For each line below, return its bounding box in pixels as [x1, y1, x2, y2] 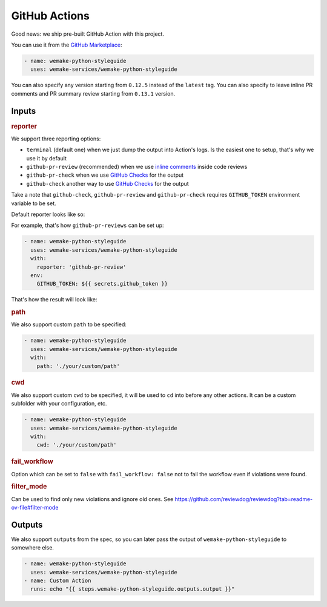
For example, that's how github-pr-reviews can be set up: [11, 221, 164, 229]
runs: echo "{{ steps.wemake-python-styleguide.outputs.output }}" [30, 586, 235, 592]
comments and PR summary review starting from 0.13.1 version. [11, 90, 176, 97]
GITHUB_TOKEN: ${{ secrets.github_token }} [36, 280, 168, 287]
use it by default [26, 154, 67, 162]
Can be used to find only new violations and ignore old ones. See [11, 495, 174, 502]
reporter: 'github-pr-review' [36, 263, 127, 271]
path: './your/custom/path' [36, 363, 121, 369]
